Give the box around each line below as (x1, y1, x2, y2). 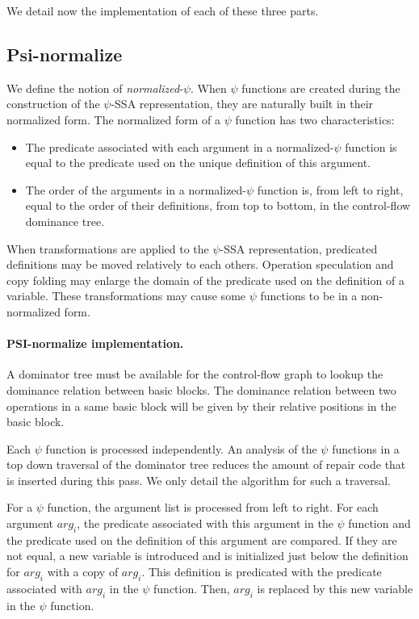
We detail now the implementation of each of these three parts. (6, 2, 319, 19)
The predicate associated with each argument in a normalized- (25, 138, 334, 155)
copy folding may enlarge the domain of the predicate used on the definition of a (6, 271, 404, 288)
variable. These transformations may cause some (6, 287, 246, 304)
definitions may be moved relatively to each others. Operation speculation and (6, 256, 394, 273)
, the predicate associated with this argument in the (77, 515, 333, 532)
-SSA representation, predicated (220, 240, 378, 257)
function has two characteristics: (235, 111, 395, 128)
